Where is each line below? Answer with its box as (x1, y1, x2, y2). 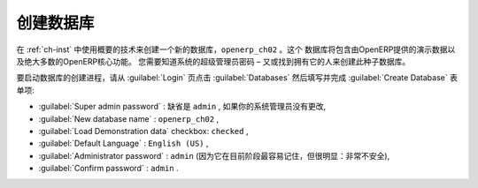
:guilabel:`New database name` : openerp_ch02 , (38, 113, 220, 124)
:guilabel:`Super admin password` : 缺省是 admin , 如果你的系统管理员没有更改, (38, 102, 327, 112)
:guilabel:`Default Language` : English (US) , (38, 138, 209, 149)
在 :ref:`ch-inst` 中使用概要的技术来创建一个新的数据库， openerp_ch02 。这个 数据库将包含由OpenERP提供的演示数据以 (16, 44, 456, 55)
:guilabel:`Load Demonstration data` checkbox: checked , (38, 125, 249, 136)
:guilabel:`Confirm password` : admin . (38, 163, 179, 174)
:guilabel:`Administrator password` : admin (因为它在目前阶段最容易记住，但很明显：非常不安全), (38, 150, 390, 161)
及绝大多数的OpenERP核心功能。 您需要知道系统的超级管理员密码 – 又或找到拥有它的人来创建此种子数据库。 (16, 56, 411, 66)
